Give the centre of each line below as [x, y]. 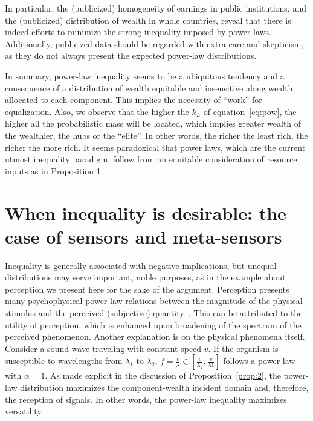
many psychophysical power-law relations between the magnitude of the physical [154, 301]
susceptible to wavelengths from [64, 361]
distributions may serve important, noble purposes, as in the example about [145, 277]
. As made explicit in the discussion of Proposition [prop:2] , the [163, 375]
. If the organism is [243, 348]
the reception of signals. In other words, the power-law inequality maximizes [146, 399]
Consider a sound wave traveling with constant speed [103, 348]
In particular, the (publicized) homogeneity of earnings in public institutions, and [156, 8]
